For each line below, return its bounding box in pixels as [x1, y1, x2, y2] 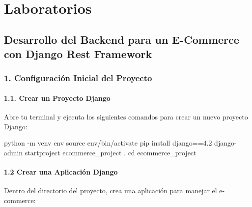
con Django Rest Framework [4, 46, 152, 61]
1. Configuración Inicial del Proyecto [4, 72, 152, 84]
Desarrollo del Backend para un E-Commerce [4, 31, 239, 47]
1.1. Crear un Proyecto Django [4, 92, 111, 103]
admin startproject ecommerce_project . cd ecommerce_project [4, 147, 196, 157]
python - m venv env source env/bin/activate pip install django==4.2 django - [4, 138, 237, 148]
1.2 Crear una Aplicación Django [4, 167, 118, 177]
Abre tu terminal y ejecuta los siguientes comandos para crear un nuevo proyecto [4, 112, 248, 122]
